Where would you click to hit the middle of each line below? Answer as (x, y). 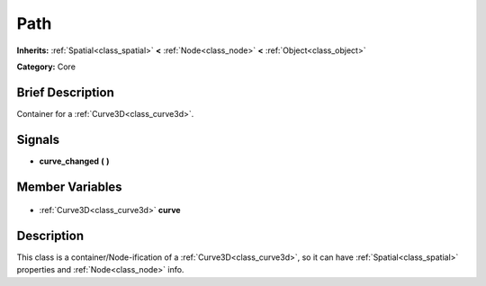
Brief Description (65, 92)
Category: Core (46, 67)
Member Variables (69, 187)
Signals (38, 139)
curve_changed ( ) (74, 161)
